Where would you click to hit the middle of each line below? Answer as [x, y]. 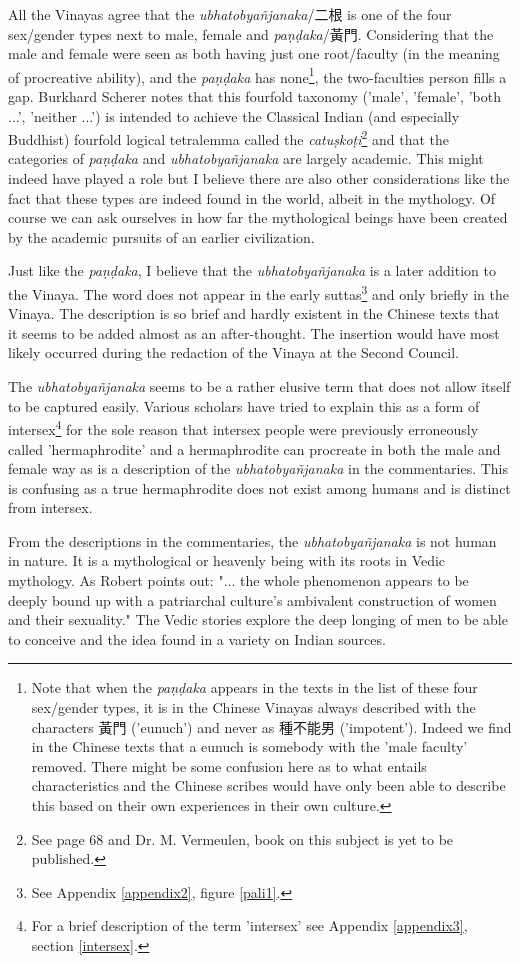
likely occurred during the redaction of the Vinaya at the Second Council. [233, 352]
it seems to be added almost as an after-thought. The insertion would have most [254, 332]
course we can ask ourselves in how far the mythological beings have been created [258, 217]
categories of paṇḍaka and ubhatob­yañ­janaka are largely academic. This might [246, 158]
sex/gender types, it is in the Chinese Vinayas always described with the [253, 707]
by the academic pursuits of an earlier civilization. [161, 236]
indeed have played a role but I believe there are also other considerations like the [259, 178]
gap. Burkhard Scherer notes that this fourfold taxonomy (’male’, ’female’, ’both [254, 96]
